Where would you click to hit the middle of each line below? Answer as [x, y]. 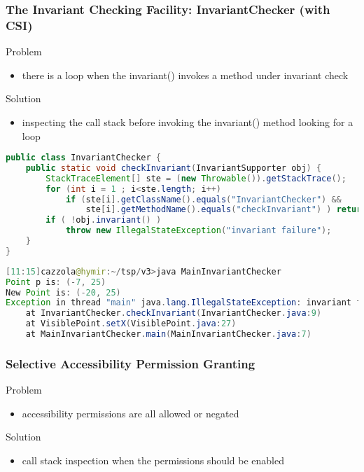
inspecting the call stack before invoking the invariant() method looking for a [188, 122]
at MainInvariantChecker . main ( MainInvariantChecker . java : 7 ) [168, 334]
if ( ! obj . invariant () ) [104, 220]
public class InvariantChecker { [83, 158]
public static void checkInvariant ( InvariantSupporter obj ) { [174, 168]
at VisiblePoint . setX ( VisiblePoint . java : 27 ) [131, 324]
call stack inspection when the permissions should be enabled [153, 460]
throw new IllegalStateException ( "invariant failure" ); [198, 231]
